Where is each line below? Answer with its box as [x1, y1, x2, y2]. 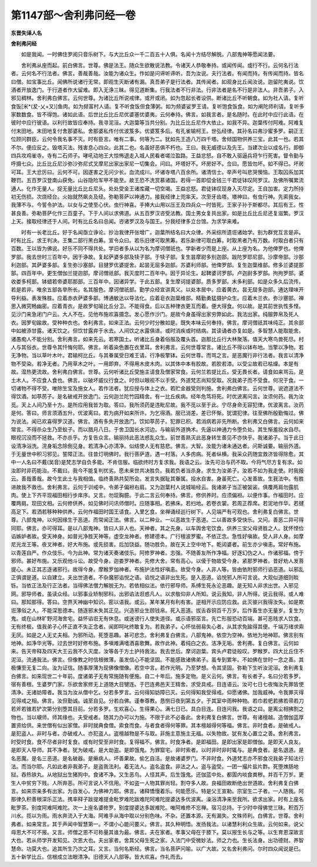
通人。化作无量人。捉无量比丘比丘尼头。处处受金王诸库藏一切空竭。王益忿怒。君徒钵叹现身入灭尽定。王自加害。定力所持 [11, 185, 304, 192]
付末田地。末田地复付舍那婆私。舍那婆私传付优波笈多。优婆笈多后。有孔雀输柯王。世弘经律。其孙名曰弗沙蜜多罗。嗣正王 [11, 127, 304, 135]
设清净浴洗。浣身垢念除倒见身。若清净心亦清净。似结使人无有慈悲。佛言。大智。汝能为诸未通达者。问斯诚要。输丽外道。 [11, 442, 304, 449]
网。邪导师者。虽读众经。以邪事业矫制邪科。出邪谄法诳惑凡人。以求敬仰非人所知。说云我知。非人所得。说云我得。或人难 [11, 590, 304, 597]
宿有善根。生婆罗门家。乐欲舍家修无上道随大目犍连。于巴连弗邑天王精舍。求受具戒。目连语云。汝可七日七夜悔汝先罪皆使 [11, 681, 304, 688]
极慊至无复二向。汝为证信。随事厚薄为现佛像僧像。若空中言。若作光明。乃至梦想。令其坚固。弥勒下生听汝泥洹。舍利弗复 [11, 664, 304, 671]
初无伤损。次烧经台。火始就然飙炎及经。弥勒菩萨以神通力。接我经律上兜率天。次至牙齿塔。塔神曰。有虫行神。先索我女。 [11, 193, 304, 200]
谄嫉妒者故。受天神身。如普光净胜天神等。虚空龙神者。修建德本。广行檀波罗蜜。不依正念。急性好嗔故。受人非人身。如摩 [11, 532, 304, 540]
